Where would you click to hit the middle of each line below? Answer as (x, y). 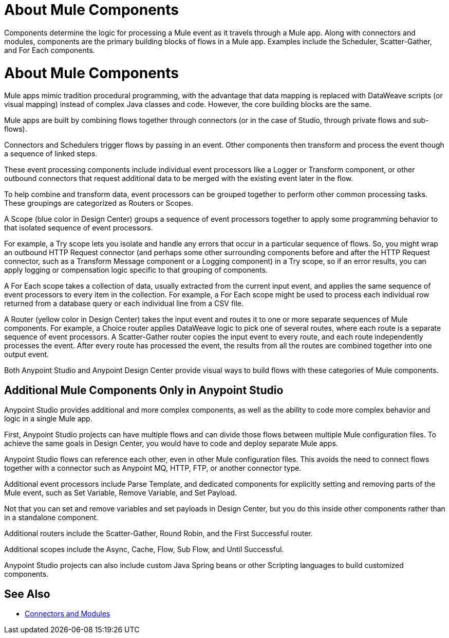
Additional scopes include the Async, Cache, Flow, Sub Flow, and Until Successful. (144, 550)
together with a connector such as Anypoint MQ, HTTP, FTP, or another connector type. (153, 468)
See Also (27, 594)
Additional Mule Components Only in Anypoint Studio (144, 390)
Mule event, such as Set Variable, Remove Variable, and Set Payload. (121, 493)
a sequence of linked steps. (51, 154)
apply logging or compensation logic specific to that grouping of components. (136, 270)
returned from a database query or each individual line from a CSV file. (124, 304)
